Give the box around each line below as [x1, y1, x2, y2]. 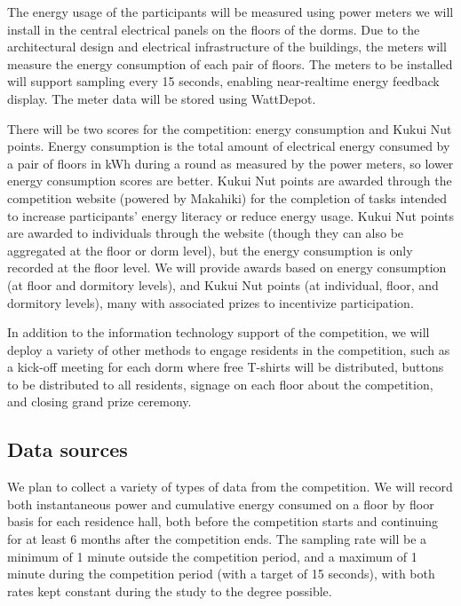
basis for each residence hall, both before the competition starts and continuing [7, 512, 439, 531]
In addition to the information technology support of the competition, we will [7, 323, 430, 342]
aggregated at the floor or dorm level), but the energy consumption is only [7, 240, 413, 259]
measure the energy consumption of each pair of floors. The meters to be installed [7, 54, 453, 73]
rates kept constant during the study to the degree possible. [7, 581, 332, 600]
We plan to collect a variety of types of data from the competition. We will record [7, 477, 453, 496]
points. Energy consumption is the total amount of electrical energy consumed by [7, 137, 450, 155]
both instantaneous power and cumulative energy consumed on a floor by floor [7, 494, 434, 513]
